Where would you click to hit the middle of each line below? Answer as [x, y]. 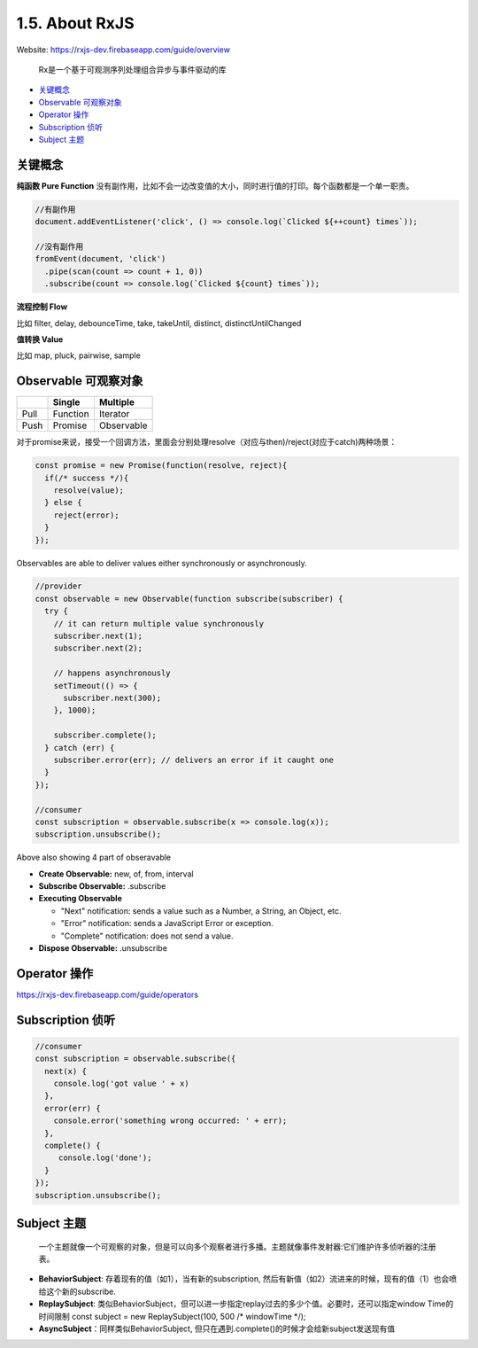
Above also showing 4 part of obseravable [94, 857]
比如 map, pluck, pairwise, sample [78, 355]
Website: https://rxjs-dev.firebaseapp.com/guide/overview [123, 50]
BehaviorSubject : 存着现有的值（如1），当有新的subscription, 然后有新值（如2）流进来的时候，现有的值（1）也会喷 [248, 1279]
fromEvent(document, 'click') [100, 259]
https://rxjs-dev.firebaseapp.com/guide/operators [108, 994]
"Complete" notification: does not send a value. [147, 936]
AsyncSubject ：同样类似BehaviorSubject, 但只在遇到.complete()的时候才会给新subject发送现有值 [217, 1329]
